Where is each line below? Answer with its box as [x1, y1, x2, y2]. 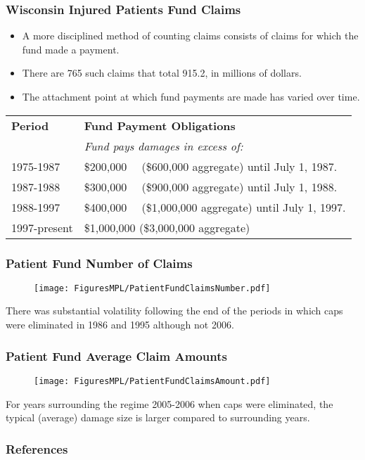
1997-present [11, 219, 73, 236]
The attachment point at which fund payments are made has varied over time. [22, 89, 360, 103]
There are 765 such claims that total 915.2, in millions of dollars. [22, 65, 302, 80]
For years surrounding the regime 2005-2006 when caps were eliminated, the [6, 396, 333, 411]
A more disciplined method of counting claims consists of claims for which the [22, 28, 359, 43]
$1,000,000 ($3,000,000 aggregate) [84, 219, 250, 236]
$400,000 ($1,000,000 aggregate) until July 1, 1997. [84, 198, 346, 215]
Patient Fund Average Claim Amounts [6, 347, 227, 364]
